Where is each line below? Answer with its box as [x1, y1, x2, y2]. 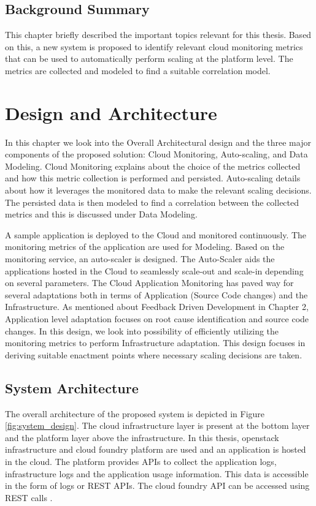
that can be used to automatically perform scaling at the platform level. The [5, 52, 293, 65]
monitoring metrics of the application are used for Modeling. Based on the [5, 240, 285, 253]
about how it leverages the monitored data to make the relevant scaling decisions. [5, 184, 312, 197]
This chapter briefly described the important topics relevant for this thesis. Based [5, 28, 312, 41]
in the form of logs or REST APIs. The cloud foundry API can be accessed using [5, 479, 310, 492]
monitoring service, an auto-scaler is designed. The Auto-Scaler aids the [5, 252, 275, 265]
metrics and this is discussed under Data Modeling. [5, 208, 198, 221]
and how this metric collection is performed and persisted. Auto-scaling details [5, 172, 301, 184]
